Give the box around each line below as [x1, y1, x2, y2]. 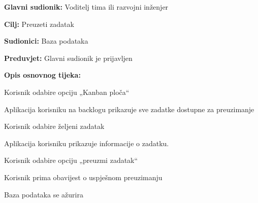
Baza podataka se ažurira [4, 189, 83, 199]
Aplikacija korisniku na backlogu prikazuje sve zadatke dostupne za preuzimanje [4, 104, 254, 114]
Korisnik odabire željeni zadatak [4, 121, 105, 131]
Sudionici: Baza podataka [4, 36, 88, 46]
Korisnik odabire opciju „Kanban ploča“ [4, 86, 130, 97]
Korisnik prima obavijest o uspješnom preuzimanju [4, 172, 163, 182]
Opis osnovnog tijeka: [4, 70, 81, 80]
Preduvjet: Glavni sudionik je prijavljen [4, 52, 133, 63]
